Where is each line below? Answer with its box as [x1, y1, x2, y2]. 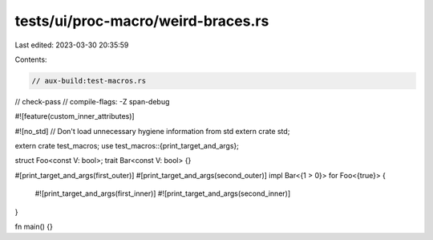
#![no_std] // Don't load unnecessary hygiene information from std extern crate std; [14, 126, 290, 136]
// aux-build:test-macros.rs [31, 76, 147, 85]
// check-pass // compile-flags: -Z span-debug [14, 96, 170, 106]
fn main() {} [14, 222, 54, 232]
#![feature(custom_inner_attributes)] [14, 112, 136, 121]
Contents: [14, 55, 47, 64]
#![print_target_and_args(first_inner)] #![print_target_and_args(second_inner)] [34, 189, 291, 198]
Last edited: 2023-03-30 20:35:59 [14, 40, 129, 50]
